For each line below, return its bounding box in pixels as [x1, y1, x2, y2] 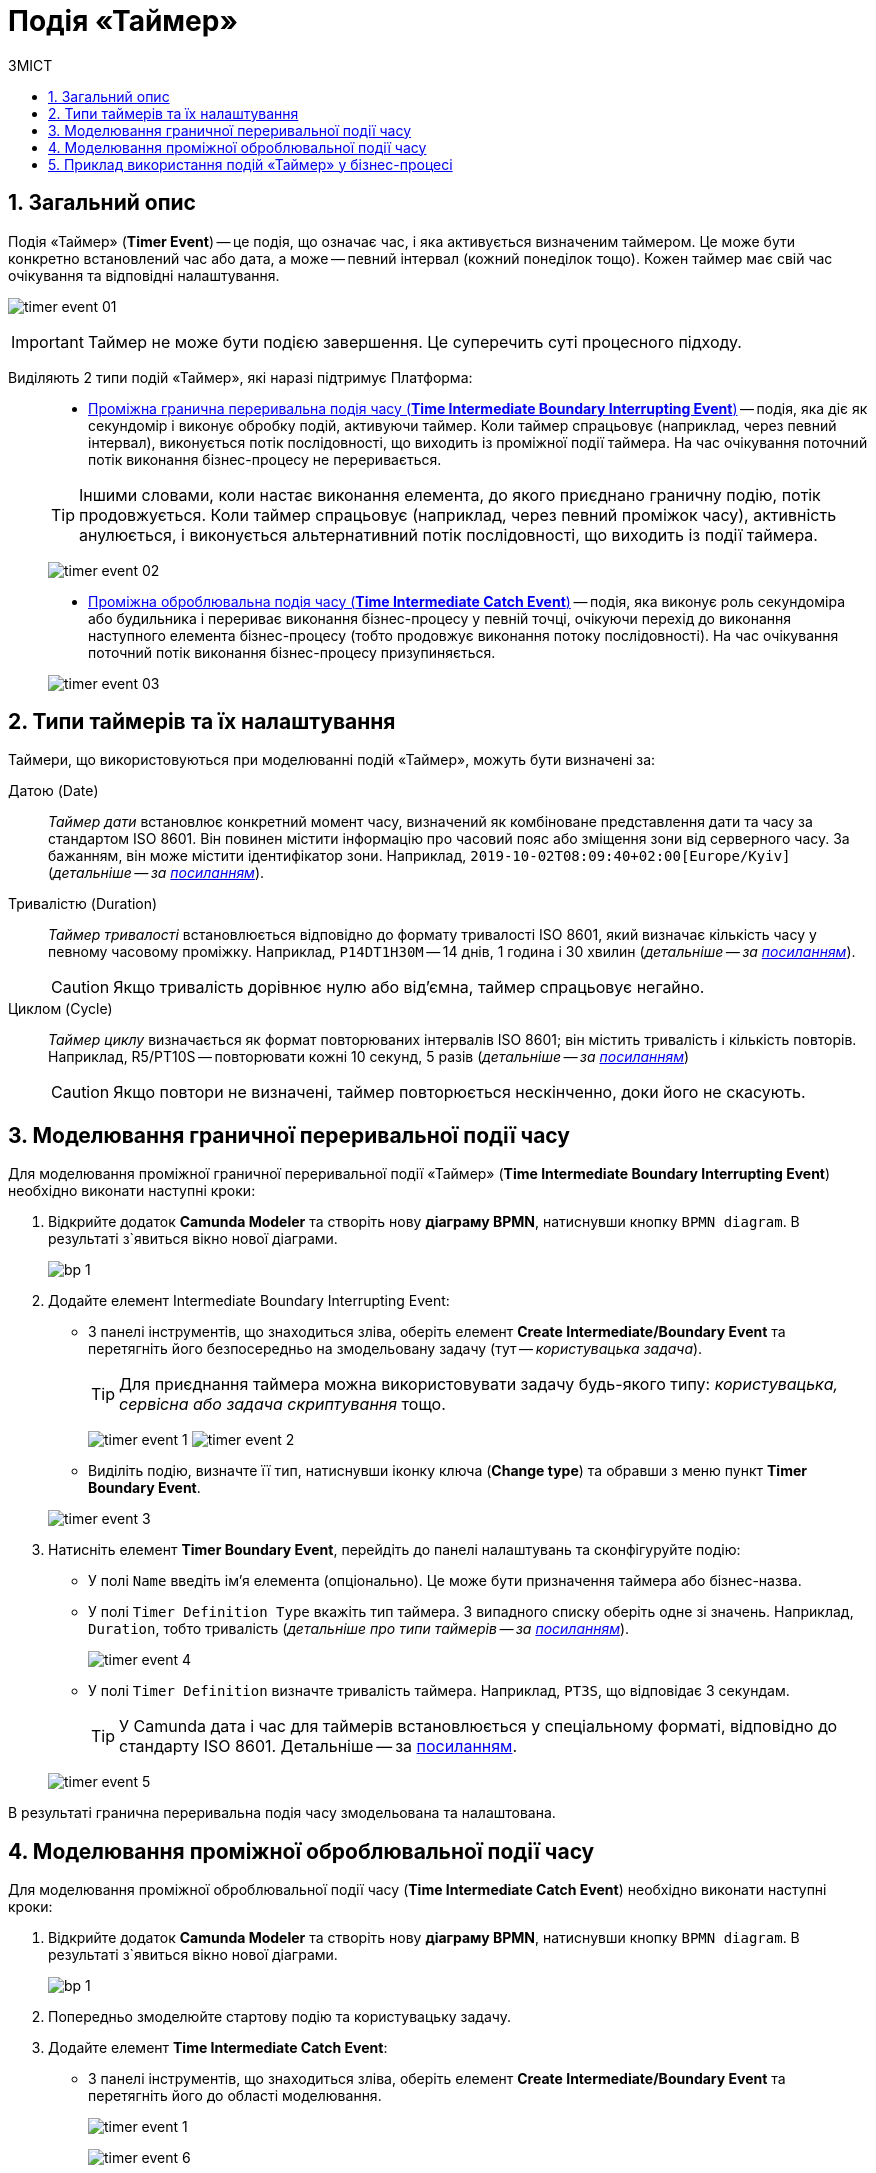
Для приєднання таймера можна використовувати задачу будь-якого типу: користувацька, [119, 1374, 839, 1395]
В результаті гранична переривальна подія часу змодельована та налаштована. [8, 1804, 556, 1822]
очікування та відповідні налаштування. [8, 266, 280, 284]
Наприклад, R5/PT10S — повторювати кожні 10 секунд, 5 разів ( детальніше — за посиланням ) [48, 1048, 690, 1066]
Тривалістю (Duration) [8, 895, 158, 913]
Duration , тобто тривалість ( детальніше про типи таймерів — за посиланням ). [88, 1620, 630, 1638]
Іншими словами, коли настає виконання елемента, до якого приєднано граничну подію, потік [79, 484, 821, 505]
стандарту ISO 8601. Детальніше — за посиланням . [119, 1736, 518, 1757]
